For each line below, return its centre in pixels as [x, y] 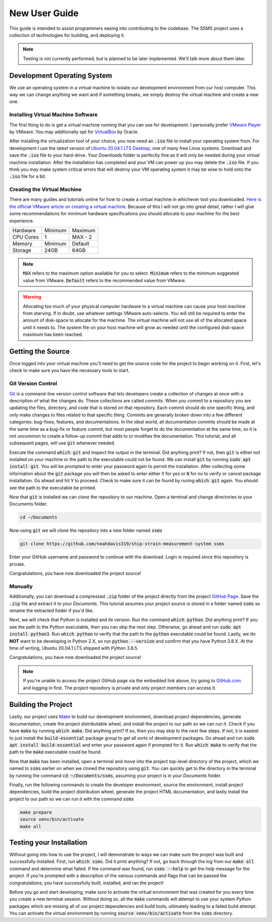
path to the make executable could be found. [55, 752]
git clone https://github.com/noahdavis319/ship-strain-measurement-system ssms [122, 544]
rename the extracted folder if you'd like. [52, 610]
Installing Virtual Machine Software [53, 115]
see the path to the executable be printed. [53, 488]
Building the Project [41, 705]
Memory [22, 243]
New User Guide [44, 13]
